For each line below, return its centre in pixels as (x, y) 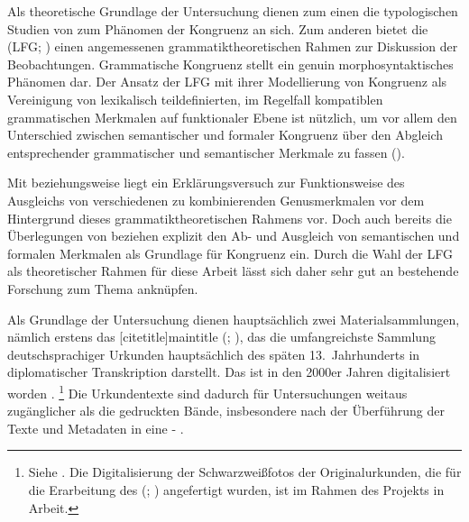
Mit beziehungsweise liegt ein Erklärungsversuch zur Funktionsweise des (206, 183)
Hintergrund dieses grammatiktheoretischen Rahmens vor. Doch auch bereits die (230, 218)
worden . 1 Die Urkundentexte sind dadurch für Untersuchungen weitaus (207, 391)
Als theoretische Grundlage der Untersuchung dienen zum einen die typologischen (233, 11)
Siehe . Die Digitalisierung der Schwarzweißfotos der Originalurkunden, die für (245, 472)
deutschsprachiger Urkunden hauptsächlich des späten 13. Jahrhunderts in (214, 354)
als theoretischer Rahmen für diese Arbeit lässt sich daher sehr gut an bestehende (233, 271)
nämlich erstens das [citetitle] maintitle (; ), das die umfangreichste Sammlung (221, 337)
